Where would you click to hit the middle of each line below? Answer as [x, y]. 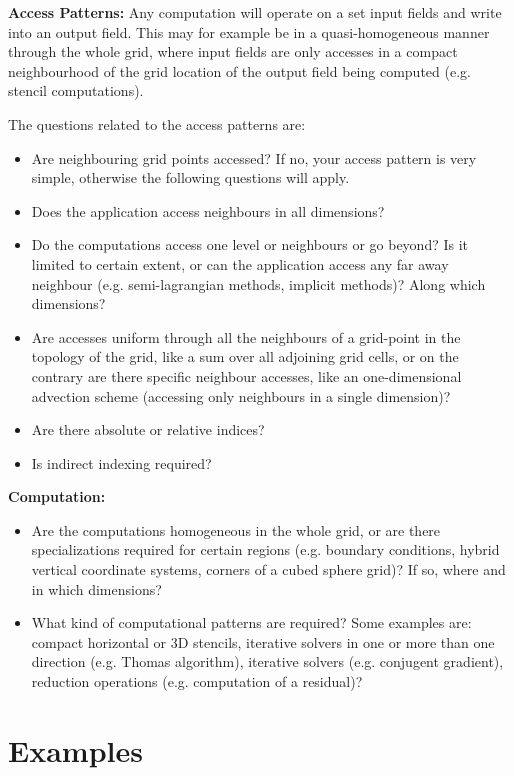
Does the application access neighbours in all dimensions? [208, 210]
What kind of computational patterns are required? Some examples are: [251, 622]
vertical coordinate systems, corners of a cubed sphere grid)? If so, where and [268, 569]
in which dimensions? [96, 588]
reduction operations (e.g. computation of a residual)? [197, 681]
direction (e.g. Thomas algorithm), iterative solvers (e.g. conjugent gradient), [267, 661]
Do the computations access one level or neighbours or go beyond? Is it [250, 244]
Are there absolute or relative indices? [148, 429]
